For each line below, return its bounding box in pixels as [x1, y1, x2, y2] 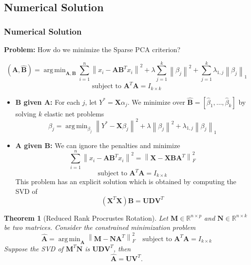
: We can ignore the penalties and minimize [50, 140, 180, 150]
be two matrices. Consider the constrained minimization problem [4, 222, 196, 232]
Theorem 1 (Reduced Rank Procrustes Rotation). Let [4, 212, 168, 223]
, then [113, 243, 131, 253]
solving [15, 108, 37, 118]
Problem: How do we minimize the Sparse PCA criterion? [4, 44, 181, 54]
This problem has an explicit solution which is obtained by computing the [15, 176, 236, 187]
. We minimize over [127, 96, 185, 107]
